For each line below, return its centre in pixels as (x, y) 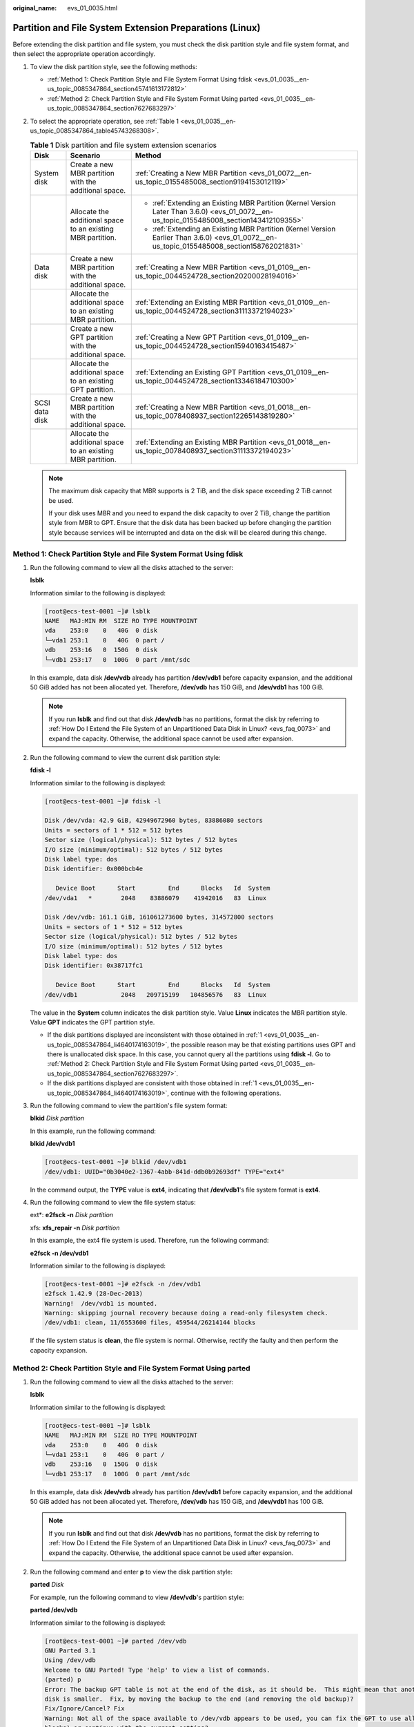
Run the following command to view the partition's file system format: (129, 1106)
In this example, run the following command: (93, 1131)
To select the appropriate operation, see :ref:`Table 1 (105, 121)
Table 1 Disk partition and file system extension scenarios (124, 145)
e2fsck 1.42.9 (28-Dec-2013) (94, 1294)
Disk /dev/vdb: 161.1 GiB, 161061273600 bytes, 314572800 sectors (159, 917)
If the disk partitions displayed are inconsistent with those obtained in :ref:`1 (155, 1035)
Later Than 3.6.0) (180, 211)
